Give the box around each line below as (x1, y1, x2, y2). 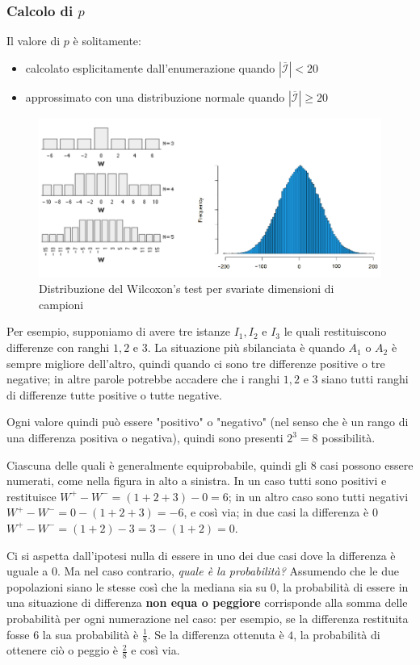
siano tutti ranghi (321, 370, 409, 387)
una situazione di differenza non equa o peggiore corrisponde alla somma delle (6, 594, 408, 611)
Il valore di (6, 32, 61, 49)
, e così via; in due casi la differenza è (183, 504, 369, 521)
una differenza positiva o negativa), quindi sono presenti (6, 429, 283, 446)
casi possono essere (320, 456, 414, 473)
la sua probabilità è (42, 625, 139, 642)
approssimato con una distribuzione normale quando (25, 88, 285, 105)
